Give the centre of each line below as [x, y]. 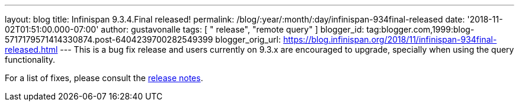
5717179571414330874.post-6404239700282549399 [109, 39]
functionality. [30, 60]
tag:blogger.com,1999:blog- [420, 29]
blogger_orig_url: [248, 39]
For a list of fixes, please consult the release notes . [104, 78]
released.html [31, 49]
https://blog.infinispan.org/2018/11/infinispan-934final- [390, 39]
